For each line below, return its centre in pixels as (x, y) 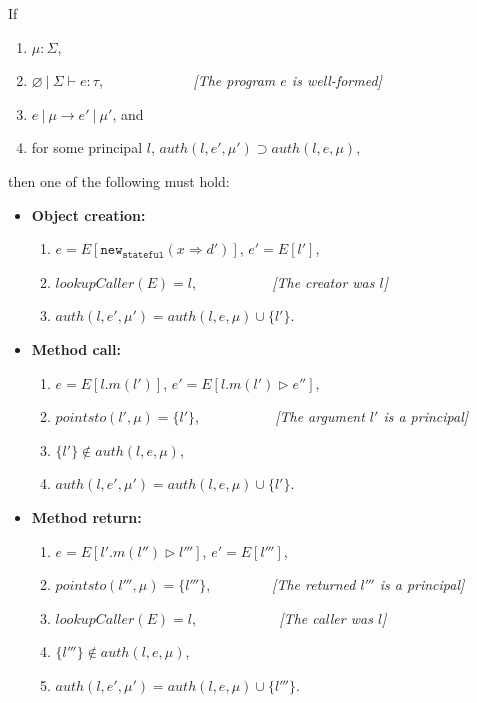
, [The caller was (282, 617)
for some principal (87, 147)
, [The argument (280, 416)
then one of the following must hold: (119, 180)
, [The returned (281, 584)
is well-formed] (336, 80)
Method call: (76, 348)
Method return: (86, 516)
